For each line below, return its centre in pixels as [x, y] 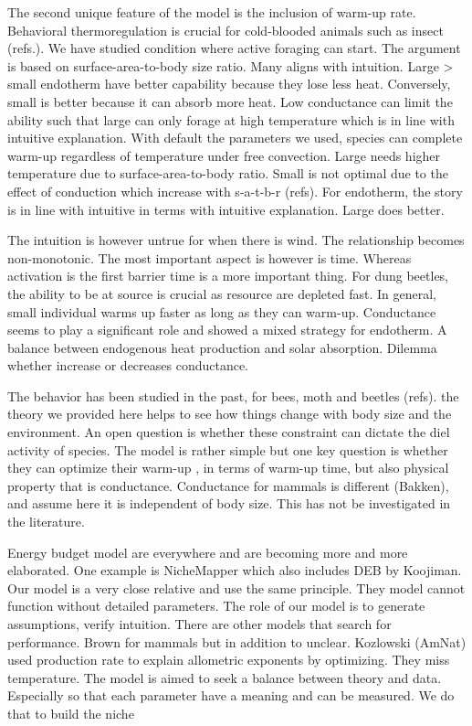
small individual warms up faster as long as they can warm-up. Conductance [222, 311]
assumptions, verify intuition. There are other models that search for [199, 624]
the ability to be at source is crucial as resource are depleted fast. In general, [222, 293]
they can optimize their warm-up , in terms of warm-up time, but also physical [228, 468]
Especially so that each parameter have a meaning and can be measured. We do [231, 695]
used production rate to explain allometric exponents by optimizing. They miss [229, 660]
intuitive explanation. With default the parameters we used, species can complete [235, 138]
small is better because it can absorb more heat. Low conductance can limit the [230, 101]
